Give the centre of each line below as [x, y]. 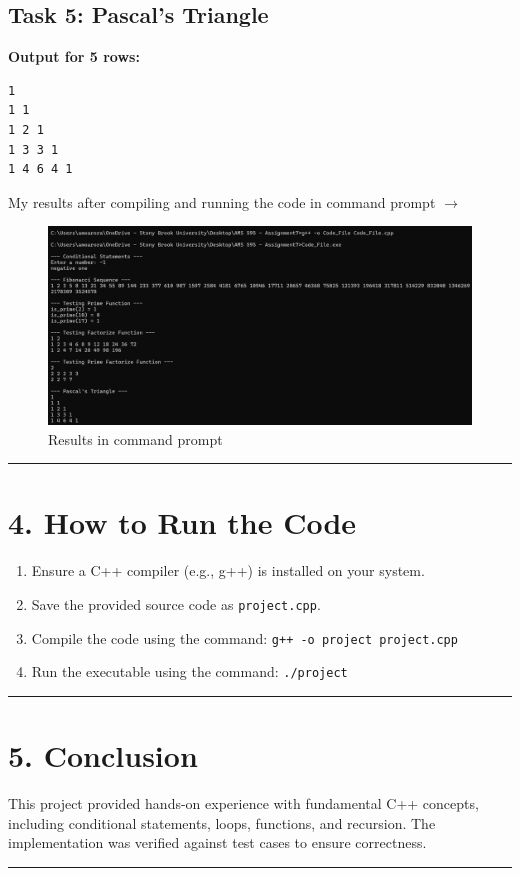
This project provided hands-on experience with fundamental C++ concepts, [243, 803]
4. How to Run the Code [182, 522]
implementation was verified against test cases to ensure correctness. [217, 842]
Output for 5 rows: [74, 56]
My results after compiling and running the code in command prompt [222, 201]
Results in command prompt [135, 438]
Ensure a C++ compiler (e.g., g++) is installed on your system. [228, 570]
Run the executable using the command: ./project [189, 671]
